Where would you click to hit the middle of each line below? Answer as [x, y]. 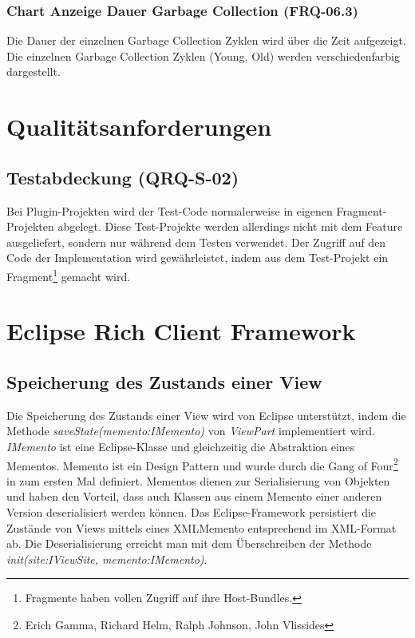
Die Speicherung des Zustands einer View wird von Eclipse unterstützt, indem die [206, 415]
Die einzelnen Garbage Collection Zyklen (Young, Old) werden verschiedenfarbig [203, 55]
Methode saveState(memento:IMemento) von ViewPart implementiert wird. [191, 431]
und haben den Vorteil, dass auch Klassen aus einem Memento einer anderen [194, 496]
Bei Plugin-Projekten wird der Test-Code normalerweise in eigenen [170, 210]
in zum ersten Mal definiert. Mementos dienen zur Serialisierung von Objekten [198, 480]
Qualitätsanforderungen [139, 127]
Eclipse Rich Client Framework [181, 331]
